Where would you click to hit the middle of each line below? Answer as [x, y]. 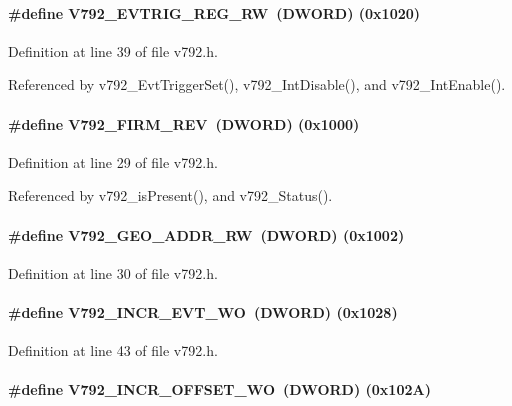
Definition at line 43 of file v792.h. [113, 350]
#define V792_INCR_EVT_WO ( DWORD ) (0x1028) [203, 311]
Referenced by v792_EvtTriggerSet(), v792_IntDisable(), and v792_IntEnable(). [257, 84]
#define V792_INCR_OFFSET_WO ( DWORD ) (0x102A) [219, 389]
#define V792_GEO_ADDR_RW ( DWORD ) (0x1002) [206, 234]
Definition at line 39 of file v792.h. [113, 50]
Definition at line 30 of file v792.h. [113, 272]
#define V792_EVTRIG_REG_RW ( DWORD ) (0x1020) [214, 12]
